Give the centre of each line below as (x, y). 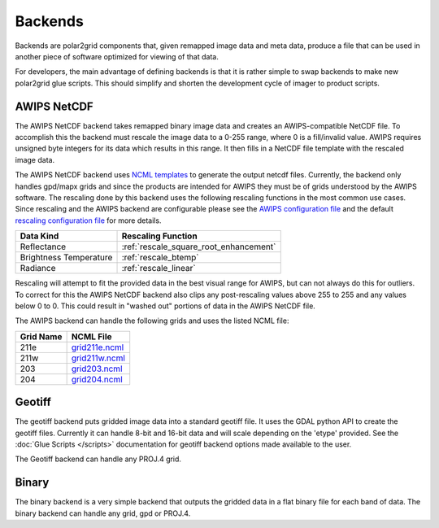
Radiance (38, 268)
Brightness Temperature (66, 258)
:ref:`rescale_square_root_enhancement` (199, 247)
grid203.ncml (97, 369)
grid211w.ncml (98, 358)
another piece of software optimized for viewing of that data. (117, 56)
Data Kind (39, 236)
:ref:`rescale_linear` (159, 268)
